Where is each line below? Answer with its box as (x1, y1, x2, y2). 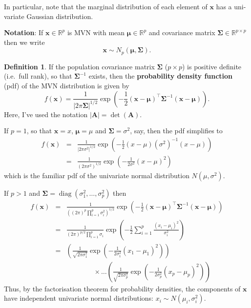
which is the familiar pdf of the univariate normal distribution (4, 170, 189, 180)
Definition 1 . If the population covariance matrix (4, 61, 155, 71)
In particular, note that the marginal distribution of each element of (4, 1, 208, 11)
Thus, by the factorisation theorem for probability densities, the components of (4, 283, 241, 293)
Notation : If (4, 27, 43, 38)
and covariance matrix (148, 27, 215, 38)
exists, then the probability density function (88, 71, 233, 81)
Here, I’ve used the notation (4, 109, 88, 119)
